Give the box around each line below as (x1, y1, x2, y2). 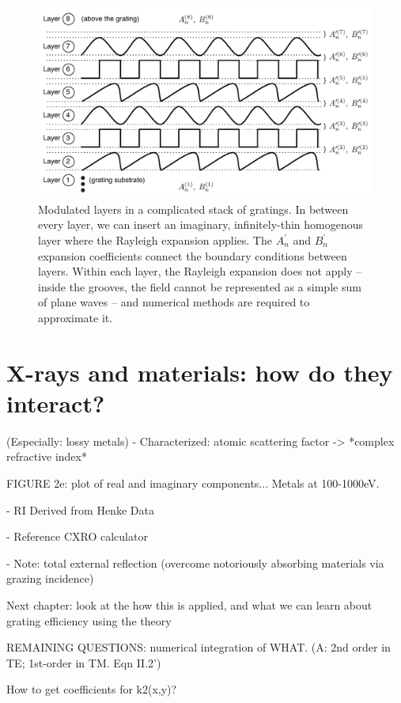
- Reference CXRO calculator (6, 528, 148, 545)
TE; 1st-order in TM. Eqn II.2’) (6, 654, 161, 671)
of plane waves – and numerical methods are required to (38, 294, 310, 310)
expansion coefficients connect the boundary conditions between (38, 247, 347, 264)
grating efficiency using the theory (6, 612, 172, 629)
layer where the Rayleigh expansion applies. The (38, 232, 272, 248)
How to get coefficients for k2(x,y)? (6, 681, 177, 697)
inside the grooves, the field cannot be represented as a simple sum (38, 278, 361, 294)
